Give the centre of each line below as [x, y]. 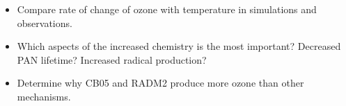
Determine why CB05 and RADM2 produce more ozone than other [160, 83]
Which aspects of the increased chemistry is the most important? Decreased [179, 46]
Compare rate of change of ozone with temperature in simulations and [167, 9]
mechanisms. [44, 96]
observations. [45, 23]
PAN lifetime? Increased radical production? [112, 59]
